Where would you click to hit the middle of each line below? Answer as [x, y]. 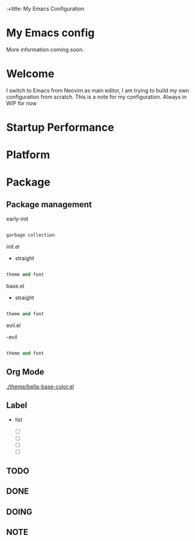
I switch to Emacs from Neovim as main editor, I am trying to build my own [98, 90]
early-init [17, 219]
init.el [13, 247]
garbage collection [31, 235]
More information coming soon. [45, 49]
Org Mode [25, 372]
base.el [15, 286]
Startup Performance [60, 128]
